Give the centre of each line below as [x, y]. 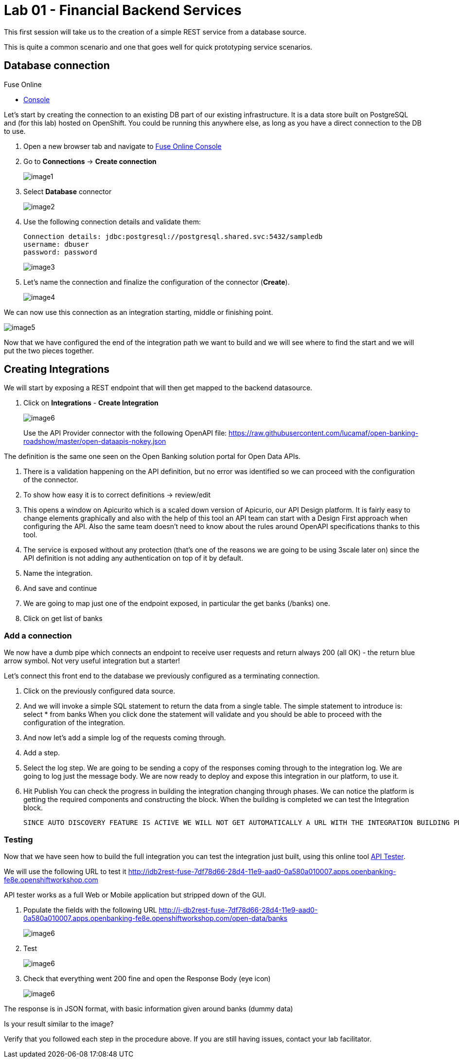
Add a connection [38, 635]
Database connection [57, 66]
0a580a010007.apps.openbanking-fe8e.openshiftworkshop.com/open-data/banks [155, 918]
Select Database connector [68, 191]
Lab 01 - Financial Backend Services [123, 10]
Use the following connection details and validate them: [112, 221]
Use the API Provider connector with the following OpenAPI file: [125, 433]
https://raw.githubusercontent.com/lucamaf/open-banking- [324, 433]
